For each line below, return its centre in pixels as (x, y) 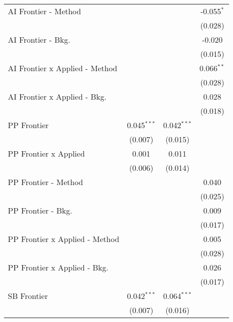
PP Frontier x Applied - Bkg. (58, 267)
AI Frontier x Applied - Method (63, 68)
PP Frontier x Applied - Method (64, 239)
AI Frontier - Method (45, 11)
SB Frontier (28, 296)
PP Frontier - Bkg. (40, 210)
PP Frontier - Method (46, 182)
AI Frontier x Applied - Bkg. (57, 96)
